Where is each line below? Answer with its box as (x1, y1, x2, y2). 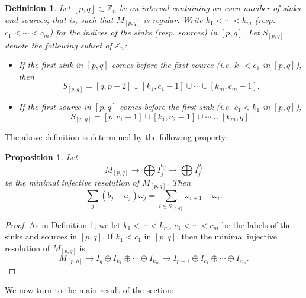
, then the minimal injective (176, 230, 278, 242)
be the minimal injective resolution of (5, 176, 140, 189)
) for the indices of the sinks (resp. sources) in (49, 26, 218, 38)
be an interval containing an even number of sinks (119, 2, 301, 14)
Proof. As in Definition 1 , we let (5, 218, 121, 231)
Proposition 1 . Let (5, 150, 78, 163)
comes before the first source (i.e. (111, 59, 231, 71)
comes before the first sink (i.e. (120, 100, 231, 112)
